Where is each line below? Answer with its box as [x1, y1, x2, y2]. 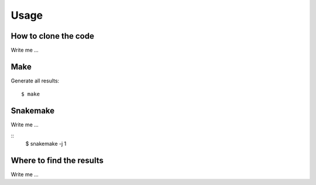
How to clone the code [11, 31, 95, 41]
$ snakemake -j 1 [25, 141, 67, 148]
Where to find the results [11, 155, 104, 165]
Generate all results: [11, 77, 60, 84]
